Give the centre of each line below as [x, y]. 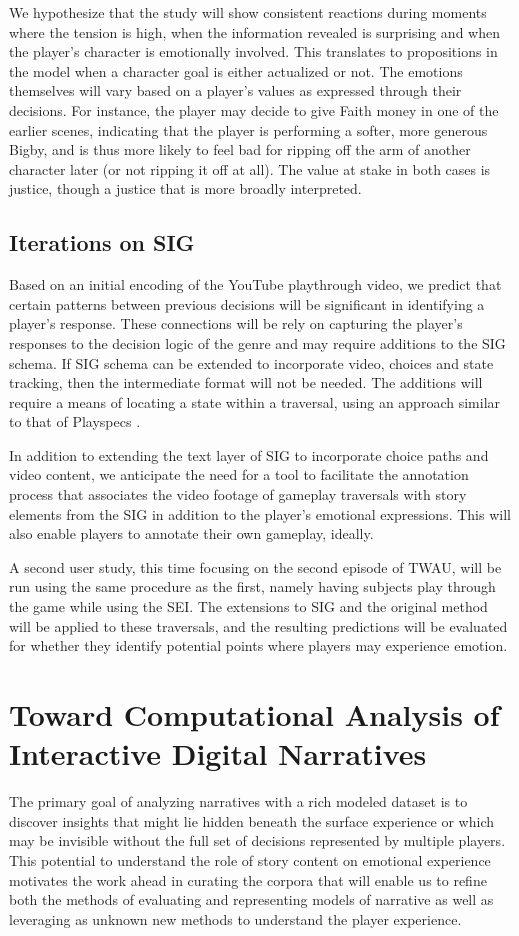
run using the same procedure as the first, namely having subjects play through [252, 586]
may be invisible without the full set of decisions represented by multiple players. [257, 840]
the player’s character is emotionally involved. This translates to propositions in [253, 51]
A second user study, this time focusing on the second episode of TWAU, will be [255, 566]
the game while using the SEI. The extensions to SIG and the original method [248, 606]
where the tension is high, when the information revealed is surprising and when [254, 31]
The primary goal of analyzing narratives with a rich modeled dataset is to [238, 801]
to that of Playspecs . [75, 421]
